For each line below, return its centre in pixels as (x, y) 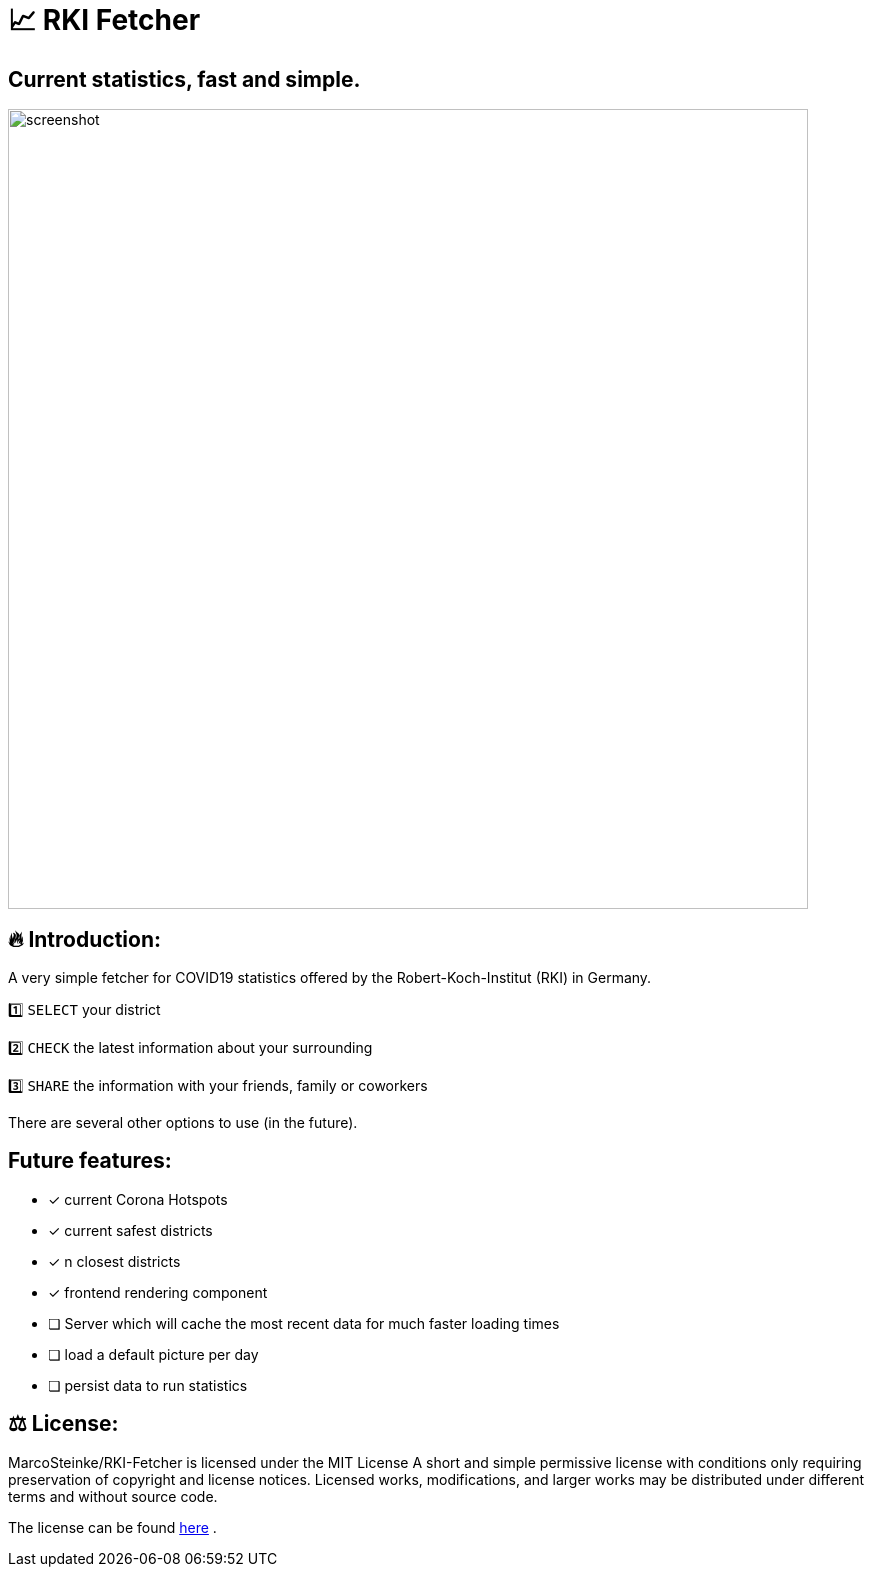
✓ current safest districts (130, 1230)
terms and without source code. (113, 1496)
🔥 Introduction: (84, 939)
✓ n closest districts (114, 1261)
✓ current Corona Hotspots (138, 1199)
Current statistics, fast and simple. (184, 79)
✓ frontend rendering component (158, 1292)
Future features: (90, 1161)
